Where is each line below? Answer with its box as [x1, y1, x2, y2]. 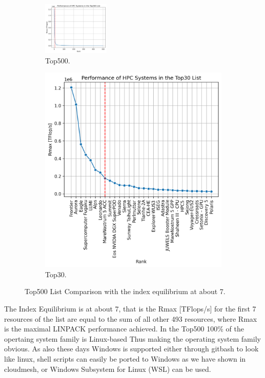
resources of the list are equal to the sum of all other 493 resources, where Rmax [4, 313, 257, 324]
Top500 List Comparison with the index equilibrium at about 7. [25, 286, 226, 297]
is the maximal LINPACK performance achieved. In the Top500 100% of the [4, 323, 244, 334]
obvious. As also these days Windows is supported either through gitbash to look [4, 343, 259, 354]
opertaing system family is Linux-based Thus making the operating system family [4, 333, 261, 344]
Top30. [45, 269, 67, 279]
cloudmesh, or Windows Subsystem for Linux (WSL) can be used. [4, 363, 211, 374]
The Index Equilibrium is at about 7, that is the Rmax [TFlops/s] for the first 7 [4, 303, 256, 314]
